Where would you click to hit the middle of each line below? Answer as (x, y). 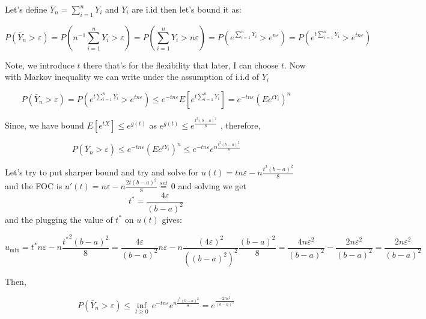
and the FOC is (34, 185)
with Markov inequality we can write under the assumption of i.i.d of (132, 77)
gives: (172, 219)
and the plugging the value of (59, 219)
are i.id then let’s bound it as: (187, 9)
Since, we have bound (44, 125)
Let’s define (26, 9)
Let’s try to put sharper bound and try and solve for (102, 172)
